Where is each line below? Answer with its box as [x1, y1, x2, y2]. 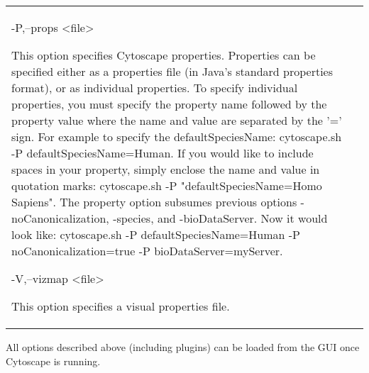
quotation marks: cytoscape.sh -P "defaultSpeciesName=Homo [11, 177, 322, 194]
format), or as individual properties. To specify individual [11, 79, 298, 96]
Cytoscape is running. [6, 353, 101, 368]
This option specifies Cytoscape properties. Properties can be [11, 47, 316, 63]
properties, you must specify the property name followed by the [11, 96, 327, 112]
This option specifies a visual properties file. [11, 298, 230, 314]
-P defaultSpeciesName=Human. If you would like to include [11, 145, 314, 161]
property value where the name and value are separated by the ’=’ [11, 112, 342, 128]
